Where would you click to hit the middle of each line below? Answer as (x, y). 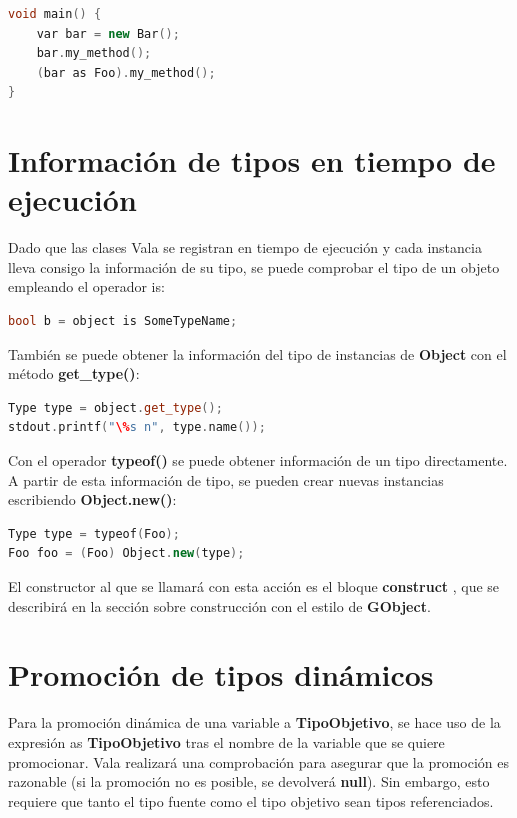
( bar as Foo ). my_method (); (126, 72)
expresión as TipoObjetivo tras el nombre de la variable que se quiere (226, 741)
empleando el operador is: (86, 286)
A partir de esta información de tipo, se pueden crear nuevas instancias (226, 479)
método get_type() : (74, 373)
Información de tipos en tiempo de (252, 160)
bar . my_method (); (94, 53)
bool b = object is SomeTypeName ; (123, 321)
